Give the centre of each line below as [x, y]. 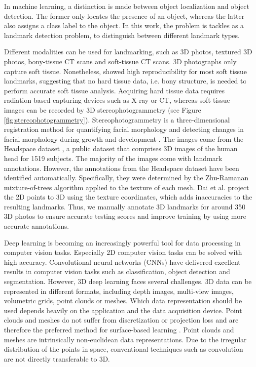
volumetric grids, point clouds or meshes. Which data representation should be [123, 301]
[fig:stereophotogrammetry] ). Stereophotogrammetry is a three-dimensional [117, 119]
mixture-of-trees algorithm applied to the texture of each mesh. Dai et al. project [127, 187]
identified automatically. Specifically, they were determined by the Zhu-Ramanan [126, 178]
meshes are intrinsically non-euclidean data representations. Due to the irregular [125, 339]
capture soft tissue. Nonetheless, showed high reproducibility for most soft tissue [126, 71]
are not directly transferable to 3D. [57, 358]
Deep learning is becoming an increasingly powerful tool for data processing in [122, 242]
